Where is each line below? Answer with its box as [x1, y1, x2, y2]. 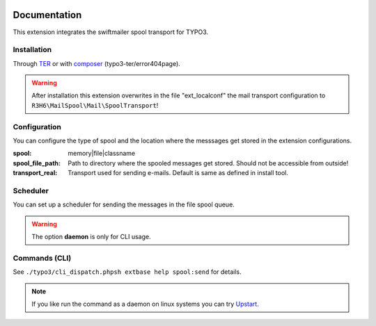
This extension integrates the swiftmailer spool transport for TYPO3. [13, 28, 209, 36]
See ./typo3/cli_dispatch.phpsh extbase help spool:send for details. [13, 268, 242, 276]
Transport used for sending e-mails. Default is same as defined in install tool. [68, 169, 288, 177]
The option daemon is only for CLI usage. [31, 233, 151, 241]
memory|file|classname [68, 149, 136, 158]
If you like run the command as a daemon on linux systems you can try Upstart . [31, 300, 259, 308]
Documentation [13, 9, 82, 21]
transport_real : [13, 169, 58, 177]
